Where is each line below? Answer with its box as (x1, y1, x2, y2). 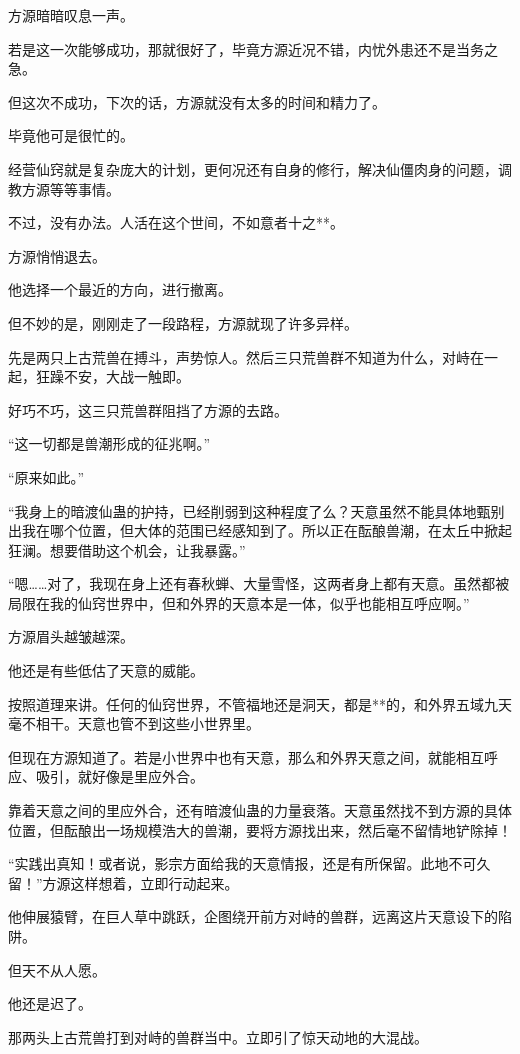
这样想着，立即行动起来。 (70, 872, 239, 893)
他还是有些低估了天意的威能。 (8, 660, 204, 681)
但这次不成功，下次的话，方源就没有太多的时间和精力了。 (8, 91, 386, 112)
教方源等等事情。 (8, 178, 120, 199)
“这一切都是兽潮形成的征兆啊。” (8, 433, 211, 454)
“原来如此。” (8, 466, 85, 487)
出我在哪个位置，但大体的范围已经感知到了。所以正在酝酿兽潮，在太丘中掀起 (8, 520, 512, 541)
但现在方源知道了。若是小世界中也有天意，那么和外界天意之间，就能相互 (8, 746, 484, 767)
